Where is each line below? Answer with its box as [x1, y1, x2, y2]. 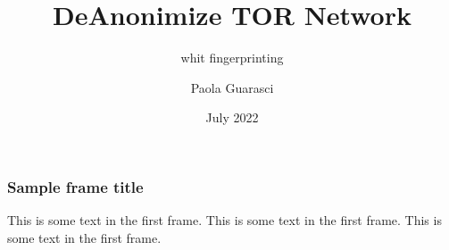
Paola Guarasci [190, 78, 274, 96]
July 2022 [205, 108, 259, 127]
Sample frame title [7, 175, 144, 197]
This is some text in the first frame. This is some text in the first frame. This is [7, 211, 442, 229]
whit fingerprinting [180, 48, 284, 67]
